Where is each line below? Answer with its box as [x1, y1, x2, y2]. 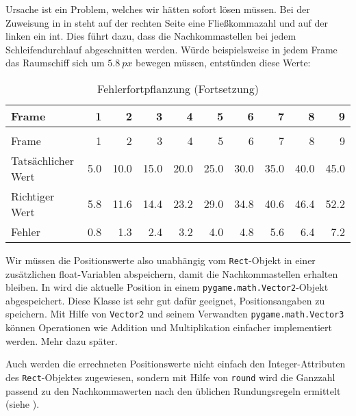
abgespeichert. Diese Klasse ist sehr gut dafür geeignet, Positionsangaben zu [5, 293, 325, 307]
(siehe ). [5, 397, 40, 411]
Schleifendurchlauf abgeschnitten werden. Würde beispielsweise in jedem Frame [5, 42, 338, 56]
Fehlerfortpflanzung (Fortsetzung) [97, 80, 259, 96]
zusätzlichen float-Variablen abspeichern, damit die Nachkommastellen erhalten [5, 266, 338, 281]
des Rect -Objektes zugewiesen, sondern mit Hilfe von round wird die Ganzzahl [5, 369, 335, 384]
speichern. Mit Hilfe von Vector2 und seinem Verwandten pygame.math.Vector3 [5, 307, 344, 321]
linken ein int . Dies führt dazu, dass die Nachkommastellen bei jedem [5, 29, 296, 43]
